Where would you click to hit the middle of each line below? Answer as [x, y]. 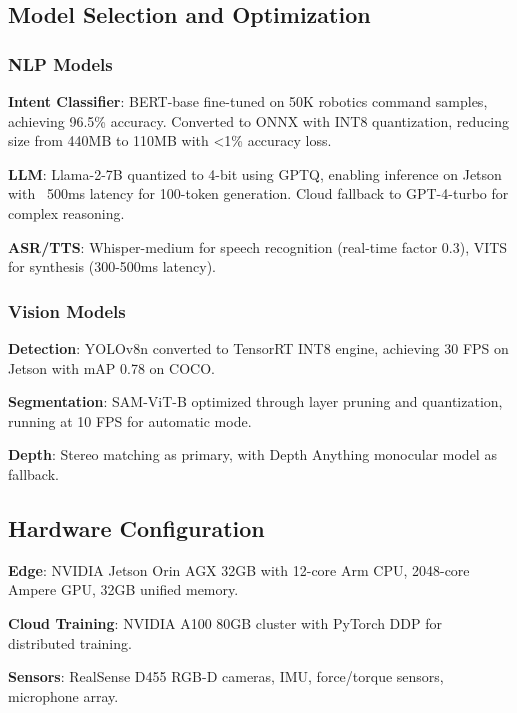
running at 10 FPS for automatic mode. [130, 420]
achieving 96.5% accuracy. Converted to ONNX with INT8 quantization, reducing [259, 120]
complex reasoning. [66, 212]
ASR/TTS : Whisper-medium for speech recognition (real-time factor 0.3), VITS [258, 246]
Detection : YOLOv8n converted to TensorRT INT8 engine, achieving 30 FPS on [258, 347]
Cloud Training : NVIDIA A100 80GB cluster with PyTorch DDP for [225, 622]
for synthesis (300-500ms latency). [112, 266]
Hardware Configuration [136, 527]
